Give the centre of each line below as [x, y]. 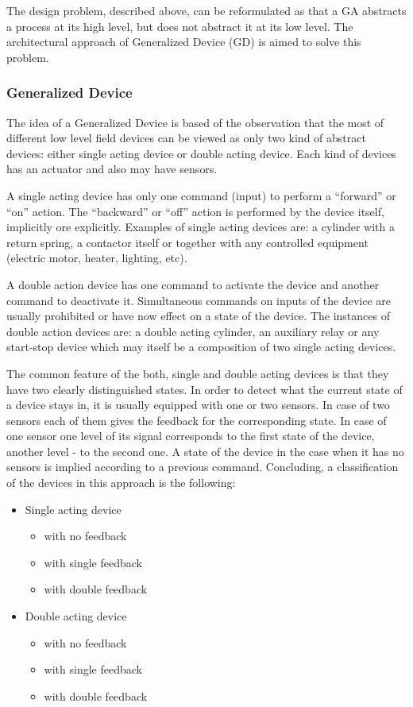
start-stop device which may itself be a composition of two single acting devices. [201, 347]
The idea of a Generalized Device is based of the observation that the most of [195, 122]
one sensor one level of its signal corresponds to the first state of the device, [191, 436]
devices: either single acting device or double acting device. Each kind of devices [201, 153]
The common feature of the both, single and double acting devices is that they [198, 373]
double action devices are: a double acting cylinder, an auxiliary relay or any [193, 331]
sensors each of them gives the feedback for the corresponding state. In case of [197, 420]
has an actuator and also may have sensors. [112, 169]
